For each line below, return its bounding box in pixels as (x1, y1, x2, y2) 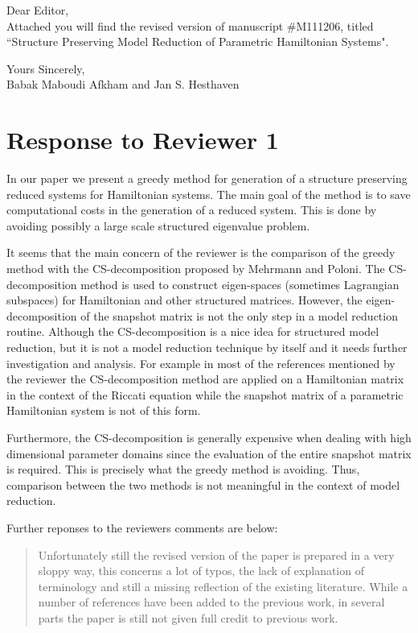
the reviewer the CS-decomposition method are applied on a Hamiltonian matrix (6, 370, 404, 387)
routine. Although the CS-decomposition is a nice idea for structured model (6, 323, 379, 340)
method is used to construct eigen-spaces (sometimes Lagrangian (80, 275, 400, 292)
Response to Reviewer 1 (6, 123, 279, 156)
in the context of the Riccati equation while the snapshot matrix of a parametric (6, 386, 404, 403)
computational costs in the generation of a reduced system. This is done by (6, 201, 377, 218)
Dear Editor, (6, 2, 69, 18)
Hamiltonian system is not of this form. (6, 402, 201, 419)
